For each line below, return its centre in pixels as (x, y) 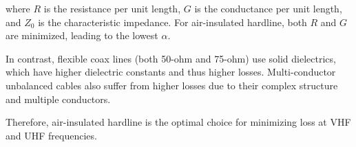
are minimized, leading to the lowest (82, 35)
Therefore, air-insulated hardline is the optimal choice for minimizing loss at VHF (178, 122)
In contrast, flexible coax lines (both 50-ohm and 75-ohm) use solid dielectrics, (171, 58)
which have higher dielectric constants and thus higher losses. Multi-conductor (171, 72)
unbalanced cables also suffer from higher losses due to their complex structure (172, 85)
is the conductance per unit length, (268, 8)
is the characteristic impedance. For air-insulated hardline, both (172, 22)
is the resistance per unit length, (112, 8)
